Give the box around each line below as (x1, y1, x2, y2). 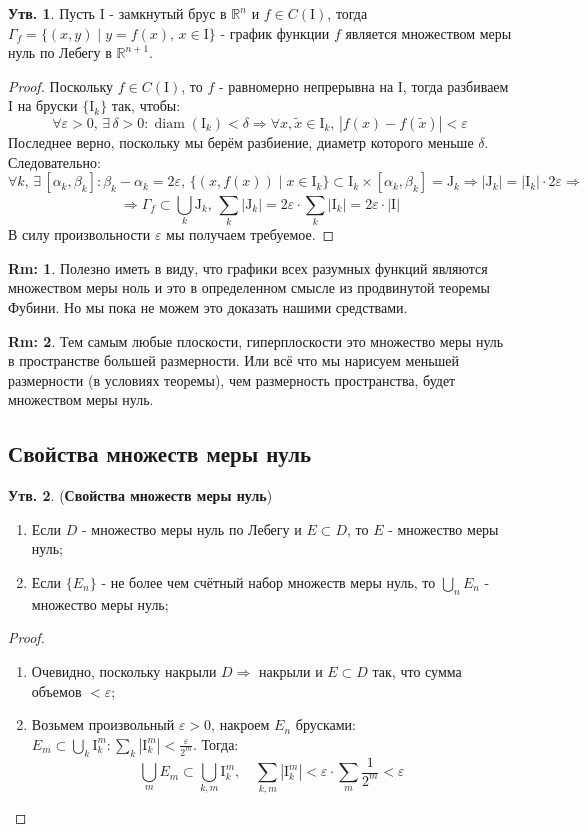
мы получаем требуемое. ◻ (166, 224, 335, 245)
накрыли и (259, 661, 323, 681)
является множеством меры (345, 22, 512, 43)
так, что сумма (372, 661, 462, 681)
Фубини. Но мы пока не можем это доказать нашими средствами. (8, 297, 408, 318)
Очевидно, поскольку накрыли (31, 661, 217, 681)
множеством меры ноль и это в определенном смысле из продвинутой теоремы (8, 277, 490, 298)
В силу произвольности (8, 224, 151, 245)
